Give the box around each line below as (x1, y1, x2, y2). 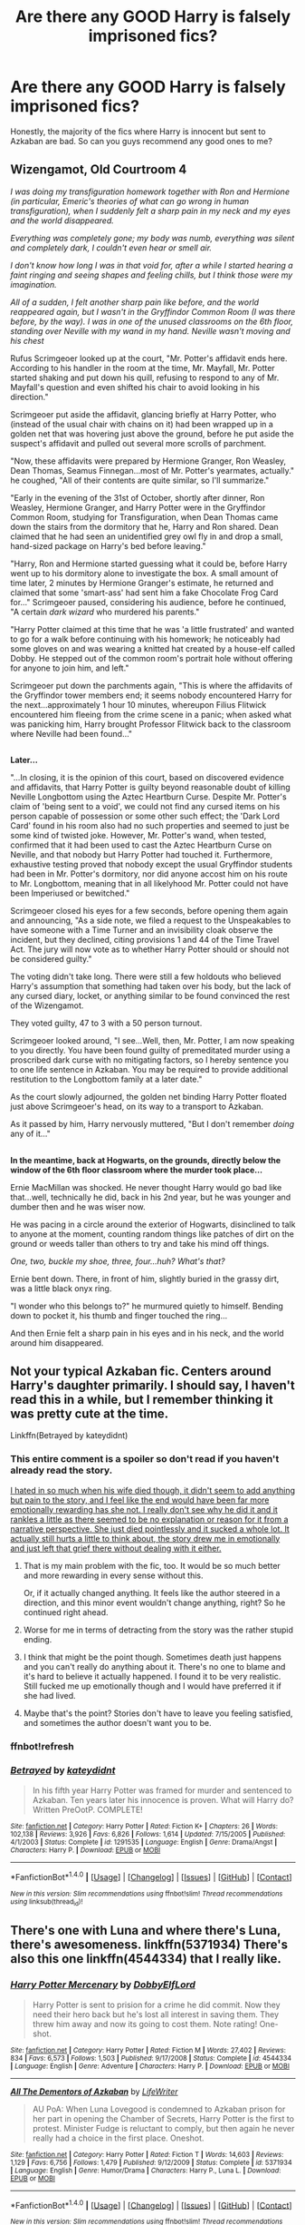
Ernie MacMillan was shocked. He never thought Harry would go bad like (10, 1181, 282, 1192)
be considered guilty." (10, 954, 92, 965)
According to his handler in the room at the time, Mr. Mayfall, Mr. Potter (10, 362, 275, 373)
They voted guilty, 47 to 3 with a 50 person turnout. (10, 1018, 203, 1029)
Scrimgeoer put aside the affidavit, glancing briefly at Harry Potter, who (10, 408, 277, 419)
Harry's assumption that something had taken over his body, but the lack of (10, 981, 292, 992)
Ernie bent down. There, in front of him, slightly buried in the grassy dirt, (10, 1273, 280, 1284)
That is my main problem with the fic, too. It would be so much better (23, 1560, 281, 1571)
